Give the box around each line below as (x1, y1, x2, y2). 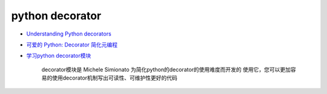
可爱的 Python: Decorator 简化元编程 (26, 41, 118, 48)
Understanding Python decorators (26, 30, 111, 37)
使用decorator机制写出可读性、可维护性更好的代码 (51, 74, 178, 81)
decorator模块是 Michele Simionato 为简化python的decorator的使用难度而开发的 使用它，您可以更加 (41, 66, 291, 73)
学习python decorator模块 (26, 52, 91, 60)
